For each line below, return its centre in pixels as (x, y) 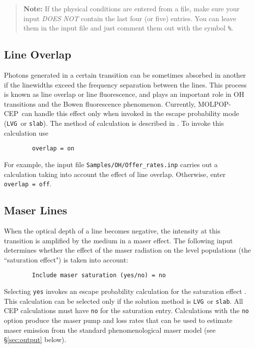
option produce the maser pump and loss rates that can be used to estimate (118, 320)
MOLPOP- (214, 103)
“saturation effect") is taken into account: (66, 259)
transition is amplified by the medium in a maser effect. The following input (118, 240)
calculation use (26, 132)
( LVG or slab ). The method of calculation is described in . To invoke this (114, 123)
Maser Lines (36, 210)
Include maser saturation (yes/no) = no (99, 275)
